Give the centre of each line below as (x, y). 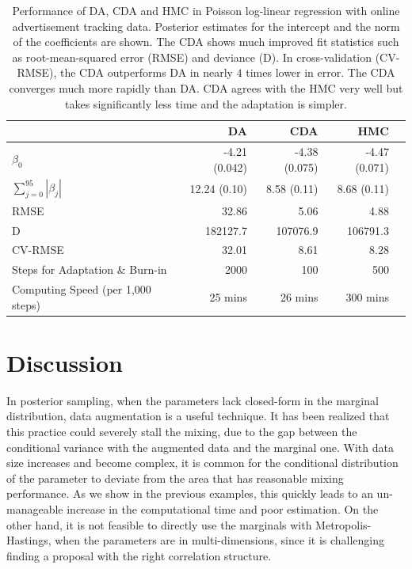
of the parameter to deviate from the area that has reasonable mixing (175, 478)
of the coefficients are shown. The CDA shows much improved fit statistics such (206, 42)
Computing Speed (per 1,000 (82, 289)
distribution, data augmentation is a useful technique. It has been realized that (198, 416)
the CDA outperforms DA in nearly (146, 72)
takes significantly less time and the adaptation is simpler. (206, 103)
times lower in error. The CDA (320, 72)
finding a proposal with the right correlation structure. (139, 555)
